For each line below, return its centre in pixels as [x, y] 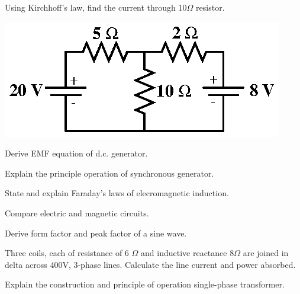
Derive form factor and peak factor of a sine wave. [96, 233]
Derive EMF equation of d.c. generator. [76, 153]
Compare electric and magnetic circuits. [77, 212]
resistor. [210, 7]
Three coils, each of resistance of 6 [67, 253]
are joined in [266, 253]
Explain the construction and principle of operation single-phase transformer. [145, 284]
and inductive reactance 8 [188, 253]
